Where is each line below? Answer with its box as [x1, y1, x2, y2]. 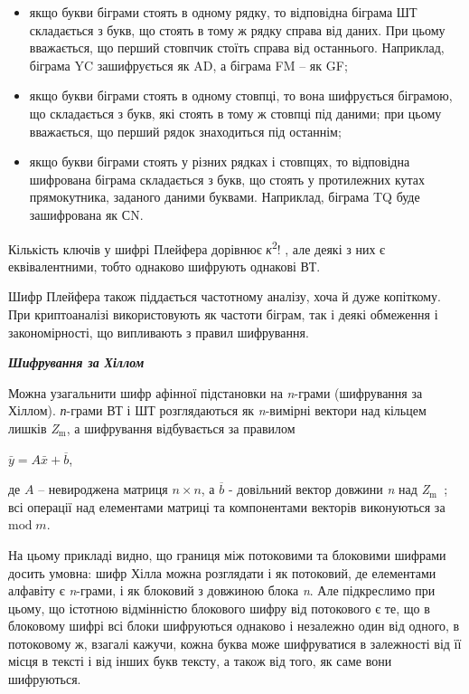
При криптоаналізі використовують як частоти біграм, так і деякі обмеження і [8, 304, 438, 323]
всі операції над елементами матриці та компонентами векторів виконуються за [8, 497, 446, 516]
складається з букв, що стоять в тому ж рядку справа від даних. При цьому [29, 20, 446, 39]
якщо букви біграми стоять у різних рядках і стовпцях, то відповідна [29, 152, 410, 171]
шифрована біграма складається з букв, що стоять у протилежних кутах [29, 169, 426, 188]
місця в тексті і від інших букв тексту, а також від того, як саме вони [8, 651, 392, 670]
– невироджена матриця [38, 480, 168, 499]
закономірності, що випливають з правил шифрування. [8, 322, 309, 341]
